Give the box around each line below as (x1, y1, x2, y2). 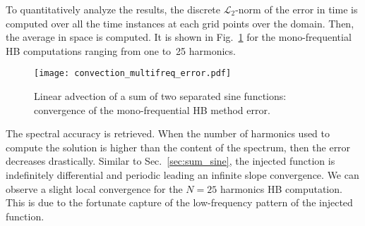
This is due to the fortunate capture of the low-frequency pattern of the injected (6, 195, 353, 210)
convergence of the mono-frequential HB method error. (34, 102, 270, 117)
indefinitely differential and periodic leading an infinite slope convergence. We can (6, 168, 359, 182)
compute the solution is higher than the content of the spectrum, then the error (6, 139, 351, 154)
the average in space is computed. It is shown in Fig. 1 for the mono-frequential (6, 30, 352, 44)
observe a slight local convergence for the (6, 181, 183, 196)
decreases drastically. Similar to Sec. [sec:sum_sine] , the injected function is (6, 153, 335, 168)
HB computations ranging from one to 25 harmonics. (6, 43, 236, 58)
